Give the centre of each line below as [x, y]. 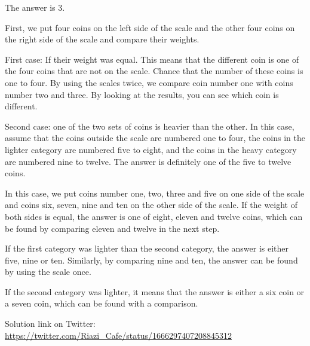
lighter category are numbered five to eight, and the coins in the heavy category [151, 149]
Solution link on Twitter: [50, 324]
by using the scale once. [48, 272]
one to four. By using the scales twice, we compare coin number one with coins [149, 82]
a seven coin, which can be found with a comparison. [102, 303]
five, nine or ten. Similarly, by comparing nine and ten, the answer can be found [151, 260]
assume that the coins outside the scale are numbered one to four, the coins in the [155, 138]
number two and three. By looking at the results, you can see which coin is [142, 94]
